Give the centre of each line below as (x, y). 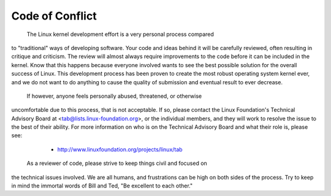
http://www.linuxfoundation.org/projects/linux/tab (120, 149)
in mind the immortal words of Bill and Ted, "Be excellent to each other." (102, 186)
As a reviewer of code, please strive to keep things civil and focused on (117, 163)
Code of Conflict (54, 16)
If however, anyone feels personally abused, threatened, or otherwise (114, 96)
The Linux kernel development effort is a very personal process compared (120, 34)
